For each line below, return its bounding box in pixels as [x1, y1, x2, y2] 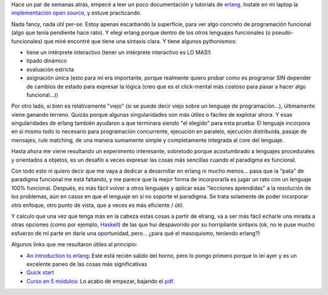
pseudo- [272, 29, 294, 36]
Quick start [26, 269, 54, 276]
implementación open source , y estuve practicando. [11, 9, 142, 16]
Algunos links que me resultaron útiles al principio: [11, 241, 138, 248]
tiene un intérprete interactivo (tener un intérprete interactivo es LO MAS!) [26, 49, 211, 56]
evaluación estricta [26, 66, 74, 73]
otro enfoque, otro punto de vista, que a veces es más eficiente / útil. [11, 201, 184, 209]
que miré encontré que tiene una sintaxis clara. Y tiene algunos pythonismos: [43, 37, 237, 45]
